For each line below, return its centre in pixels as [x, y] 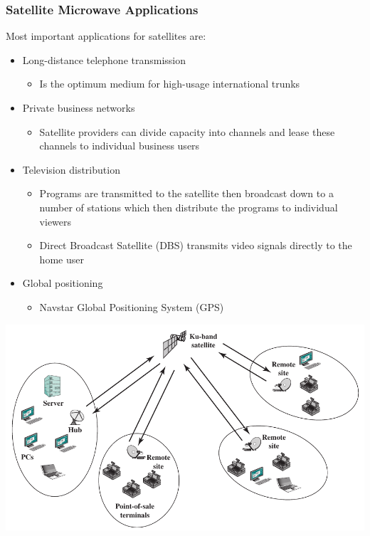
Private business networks [79, 107]
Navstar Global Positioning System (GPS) [132, 306]
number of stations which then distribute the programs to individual [189, 207]
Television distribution [71, 169]
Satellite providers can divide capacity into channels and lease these [187, 131]
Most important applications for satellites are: [106, 36]
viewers [55, 221]
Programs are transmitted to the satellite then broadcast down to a [186, 193]
